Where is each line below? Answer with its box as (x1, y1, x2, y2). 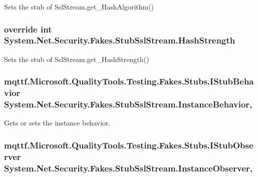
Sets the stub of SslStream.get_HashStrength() (4, 53, 149, 64)
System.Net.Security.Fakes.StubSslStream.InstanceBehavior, (4, 98, 252, 110)
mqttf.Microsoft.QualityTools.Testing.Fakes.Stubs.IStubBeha (4, 75, 254, 87)
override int (4, 22, 52, 35)
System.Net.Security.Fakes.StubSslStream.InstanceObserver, (4, 161, 253, 174)
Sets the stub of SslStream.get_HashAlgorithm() (4, 1, 154, 11)
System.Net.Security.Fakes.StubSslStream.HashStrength (4, 34, 235, 46)
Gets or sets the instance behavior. (4, 117, 111, 128)
